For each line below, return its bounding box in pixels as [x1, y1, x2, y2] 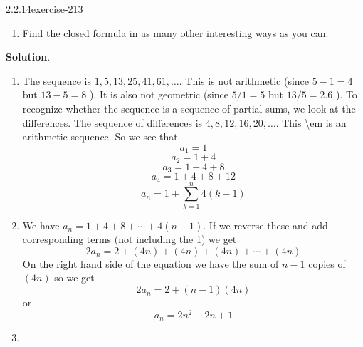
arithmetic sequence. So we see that [22, 129, 178, 144]
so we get [54, 270, 95, 285]
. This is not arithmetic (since [179, 73, 310, 88]
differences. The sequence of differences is [22, 115, 203, 130]
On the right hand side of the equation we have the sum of [22, 256, 279, 271]
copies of [308, 256, 346, 271]
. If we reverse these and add [203, 217, 328, 232]
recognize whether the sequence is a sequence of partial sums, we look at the [22, 100, 356, 115]
